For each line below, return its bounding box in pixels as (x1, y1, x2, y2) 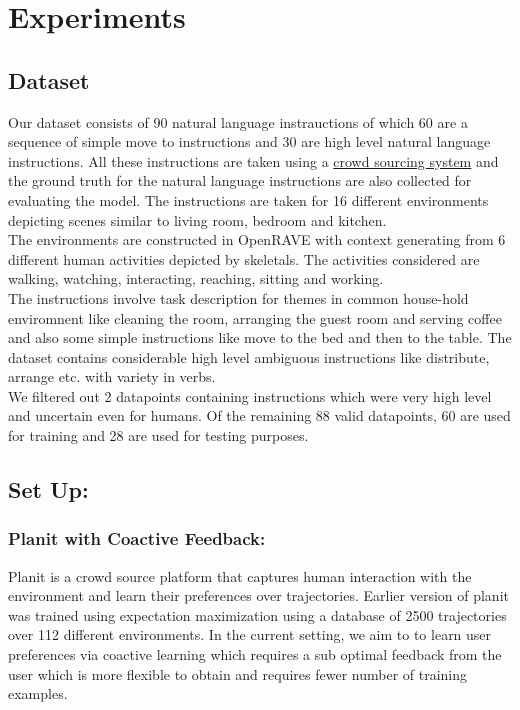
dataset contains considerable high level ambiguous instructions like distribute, (8, 346, 490, 367)
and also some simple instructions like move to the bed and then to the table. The (8, 327, 512, 348)
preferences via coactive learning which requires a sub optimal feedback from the (8, 644, 502, 665)
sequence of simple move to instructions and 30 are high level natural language (8, 131, 491, 152)
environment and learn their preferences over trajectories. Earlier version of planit (8, 585, 509, 606)
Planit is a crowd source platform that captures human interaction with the (8, 565, 472, 586)
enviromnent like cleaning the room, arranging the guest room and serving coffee (8, 307, 502, 328)
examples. (8, 683, 68, 704)
